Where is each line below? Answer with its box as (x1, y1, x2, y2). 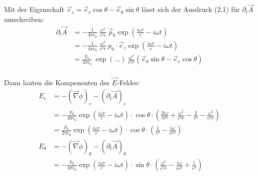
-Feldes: (117, 77, 140, 87)
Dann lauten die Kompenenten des (4, 77, 110, 87)
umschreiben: (4, 13, 44, 24)
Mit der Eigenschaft (4, 4, 65, 14)
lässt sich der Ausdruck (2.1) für (141, 4, 240, 14)
